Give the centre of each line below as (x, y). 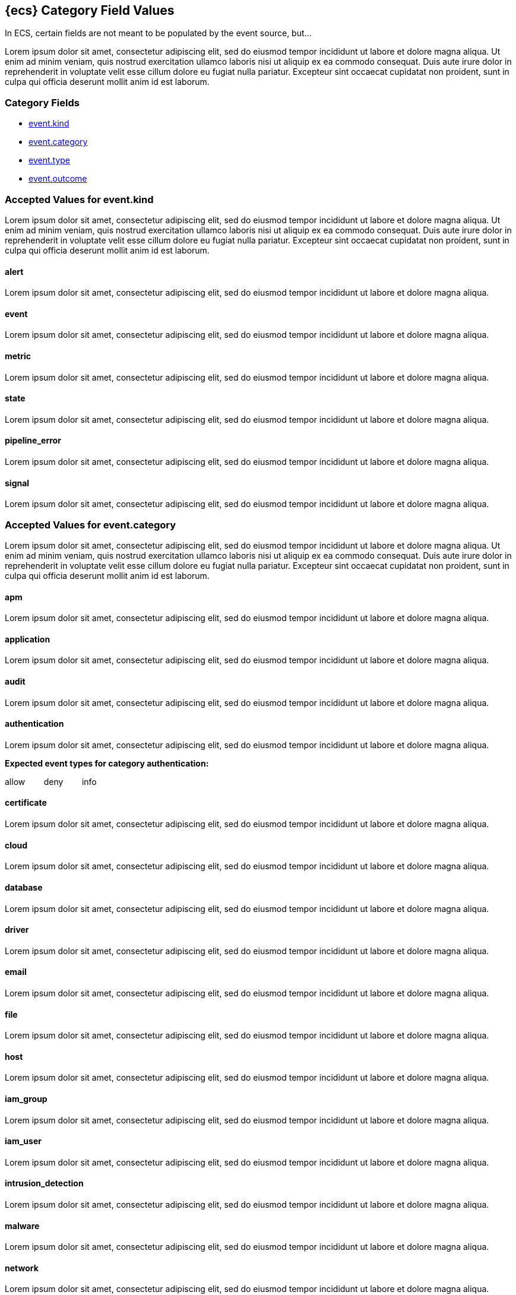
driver (17, 930)
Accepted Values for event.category (91, 525)
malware (22, 1226)
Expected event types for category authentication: (107, 763)
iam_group (26, 1099)
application (28, 639)
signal (17, 483)
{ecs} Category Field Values (90, 10)
